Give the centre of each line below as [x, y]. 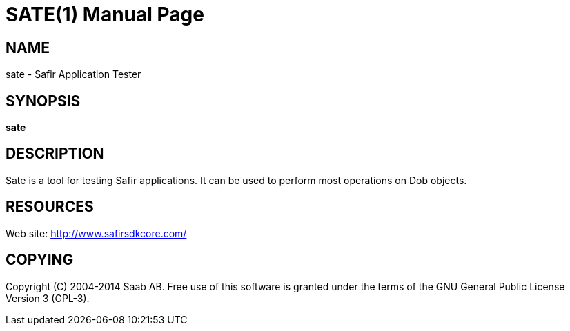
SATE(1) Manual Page [105, 14]
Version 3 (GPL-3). [48, 298]
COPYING [40, 260]
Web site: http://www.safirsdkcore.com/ [96, 233]
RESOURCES [50, 207]
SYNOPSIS [43, 101]
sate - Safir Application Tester [73, 74]
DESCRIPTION [55, 154]
